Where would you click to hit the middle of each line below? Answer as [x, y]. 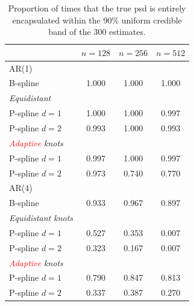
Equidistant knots [41, 218]
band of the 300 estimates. [97, 32]
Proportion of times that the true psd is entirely [97, 8]
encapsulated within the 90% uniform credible [97, 20]
